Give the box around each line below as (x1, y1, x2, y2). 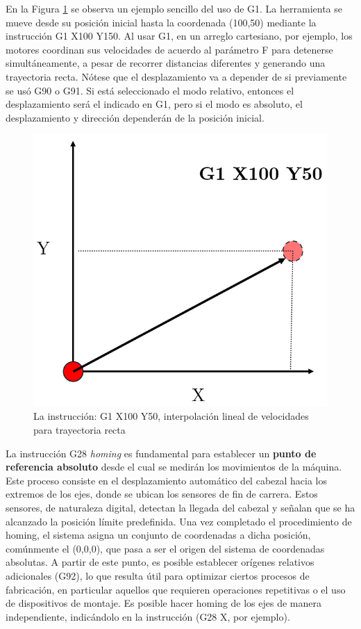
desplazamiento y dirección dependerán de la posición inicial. (6, 110, 265, 124)
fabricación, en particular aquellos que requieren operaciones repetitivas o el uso (6, 582, 346, 596)
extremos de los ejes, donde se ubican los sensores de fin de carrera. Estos (6, 487, 318, 501)
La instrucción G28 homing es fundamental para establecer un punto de (6, 446, 317, 460)
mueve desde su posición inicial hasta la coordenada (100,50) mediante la (6, 15, 317, 29)
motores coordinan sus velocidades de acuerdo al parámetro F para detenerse (6, 42, 333, 56)
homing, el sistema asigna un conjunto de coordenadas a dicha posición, (6, 528, 311, 542)
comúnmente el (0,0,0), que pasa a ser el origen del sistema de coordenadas (6, 541, 325, 555)
